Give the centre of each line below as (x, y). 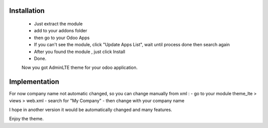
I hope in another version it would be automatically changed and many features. (91, 110)
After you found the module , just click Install (80, 52)
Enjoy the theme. (27, 119)
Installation (27, 11)
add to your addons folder (61, 31)
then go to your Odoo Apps (62, 38)
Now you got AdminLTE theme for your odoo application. (80, 67)
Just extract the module (58, 24)
